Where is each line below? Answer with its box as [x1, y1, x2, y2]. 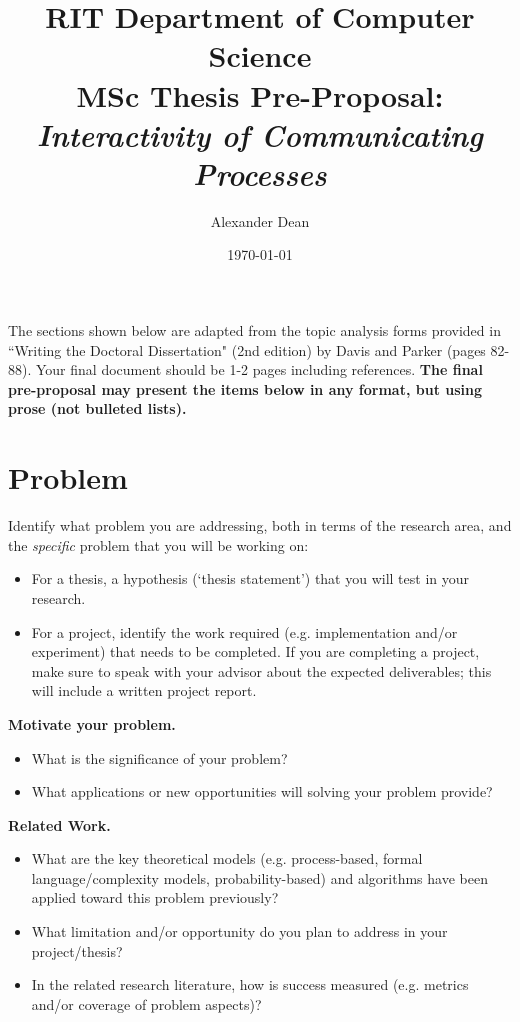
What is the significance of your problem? [31, 747, 288, 768]
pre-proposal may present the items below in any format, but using [8, 378, 483, 399]
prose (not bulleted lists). [8, 398, 187, 419]
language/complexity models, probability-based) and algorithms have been [31, 867, 488, 888]
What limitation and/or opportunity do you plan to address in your [31, 921, 448, 942]
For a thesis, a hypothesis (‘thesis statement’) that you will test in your [31, 568, 470, 589]
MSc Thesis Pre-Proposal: [76, 74, 444, 115]
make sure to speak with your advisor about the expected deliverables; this [31, 660, 492, 681]
